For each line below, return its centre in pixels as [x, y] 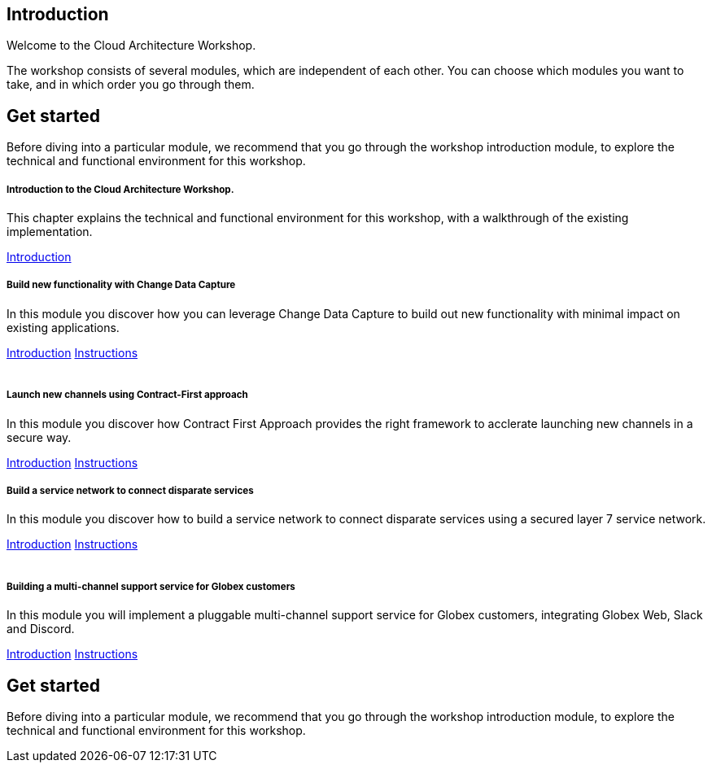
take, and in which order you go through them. [131, 85]
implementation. [50, 232]
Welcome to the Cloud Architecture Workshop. [131, 46]
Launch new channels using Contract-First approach [127, 395]
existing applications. [63, 327]
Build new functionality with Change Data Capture [121, 285]
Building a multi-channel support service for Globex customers [151, 586]
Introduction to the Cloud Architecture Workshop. [120, 189]
